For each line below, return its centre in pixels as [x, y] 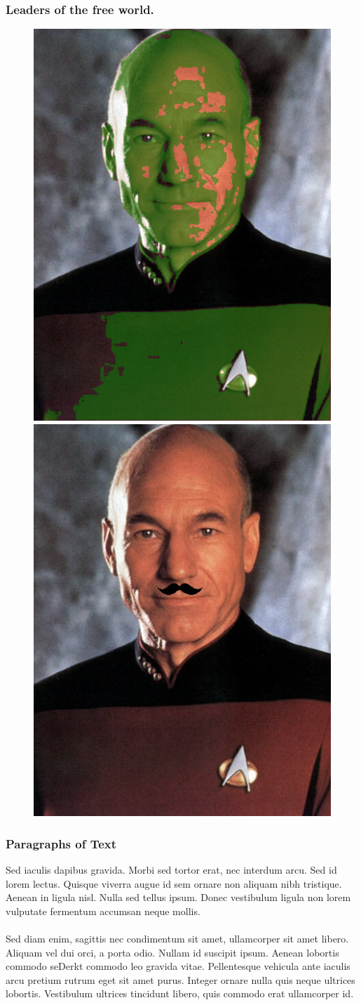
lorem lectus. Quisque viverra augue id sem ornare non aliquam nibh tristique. [174, 883]
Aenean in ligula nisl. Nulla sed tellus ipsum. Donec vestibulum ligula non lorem [178, 897]
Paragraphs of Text [61, 843]
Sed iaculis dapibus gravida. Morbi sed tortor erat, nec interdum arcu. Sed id [171, 869]
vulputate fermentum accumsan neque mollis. [103, 911]
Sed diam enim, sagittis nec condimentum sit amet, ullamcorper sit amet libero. [177, 938]
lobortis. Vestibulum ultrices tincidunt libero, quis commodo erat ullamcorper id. [180, 993]
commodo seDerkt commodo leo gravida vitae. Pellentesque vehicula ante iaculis [178, 966]
